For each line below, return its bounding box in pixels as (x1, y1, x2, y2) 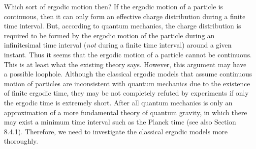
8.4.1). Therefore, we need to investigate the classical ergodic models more (4, 126, 228, 136)
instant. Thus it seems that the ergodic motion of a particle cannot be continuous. (4, 49, 252, 59)
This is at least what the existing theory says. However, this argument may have (4, 59, 247, 69)
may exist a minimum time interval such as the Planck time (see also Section (4, 117, 236, 127)
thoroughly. (4, 136, 38, 146)
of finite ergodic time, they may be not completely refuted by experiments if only (4, 88, 249, 98)
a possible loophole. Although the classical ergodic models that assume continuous (4, 69, 252, 79)
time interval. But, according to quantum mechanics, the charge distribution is (4, 21, 241, 31)
